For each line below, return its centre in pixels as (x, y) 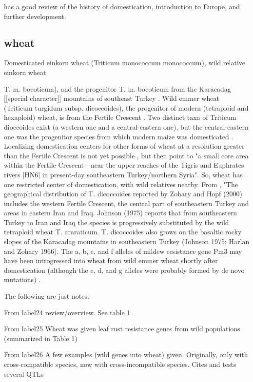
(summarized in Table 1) (41, 338)
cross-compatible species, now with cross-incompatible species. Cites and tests (120, 364)
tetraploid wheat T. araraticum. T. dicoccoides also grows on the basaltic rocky (123, 232)
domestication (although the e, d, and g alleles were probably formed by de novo (124, 270)
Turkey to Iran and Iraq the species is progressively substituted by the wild (117, 222)
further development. (35, 16)
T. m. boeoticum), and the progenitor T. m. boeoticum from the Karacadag (117, 88)
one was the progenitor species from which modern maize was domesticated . (119, 136)
